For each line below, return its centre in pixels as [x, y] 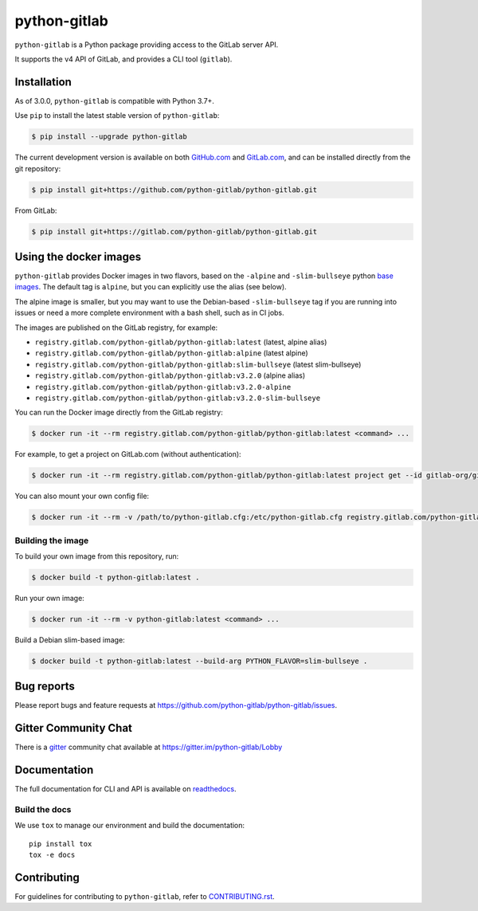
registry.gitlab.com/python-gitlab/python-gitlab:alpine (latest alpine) [171, 353]
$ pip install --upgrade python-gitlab [109, 137]
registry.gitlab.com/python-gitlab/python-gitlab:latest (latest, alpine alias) [181, 342]
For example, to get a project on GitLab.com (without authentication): [128, 454]
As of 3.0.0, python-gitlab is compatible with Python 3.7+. [115, 100]
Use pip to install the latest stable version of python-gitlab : [117, 116]
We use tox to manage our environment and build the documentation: [130, 826]
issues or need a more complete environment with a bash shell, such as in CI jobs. [149, 313]
